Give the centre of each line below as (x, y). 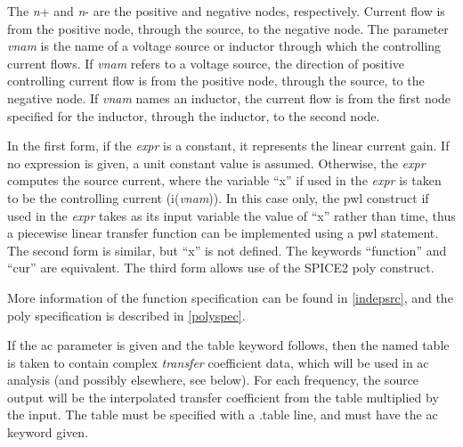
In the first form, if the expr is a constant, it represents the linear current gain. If (228, 146)
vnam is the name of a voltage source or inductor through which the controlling (224, 46)
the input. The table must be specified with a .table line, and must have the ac (223, 414)
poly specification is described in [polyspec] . (126, 315)
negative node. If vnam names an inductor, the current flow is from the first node (229, 98)
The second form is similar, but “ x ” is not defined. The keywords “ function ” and (227, 250)
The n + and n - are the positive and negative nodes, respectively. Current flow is (226, 11)
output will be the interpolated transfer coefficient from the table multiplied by (223, 397)
